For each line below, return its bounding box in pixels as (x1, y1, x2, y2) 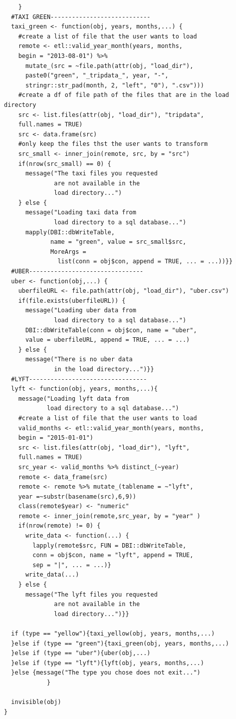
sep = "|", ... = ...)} (32, 561, 111, 569)
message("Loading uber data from (25, 307, 136, 314)
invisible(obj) (11, 699, 61, 706)
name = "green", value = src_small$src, (50, 238, 187, 246)
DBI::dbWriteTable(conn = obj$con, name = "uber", (25, 326, 197, 334)
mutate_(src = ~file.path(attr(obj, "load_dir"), (25, 62, 194, 69)
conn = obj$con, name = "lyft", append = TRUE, (32, 552, 194, 559)
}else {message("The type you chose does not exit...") (11, 669, 201, 677)
